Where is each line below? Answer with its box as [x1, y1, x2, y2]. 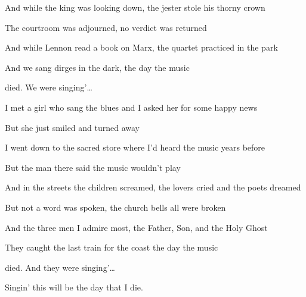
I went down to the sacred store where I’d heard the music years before [5, 141, 265, 154]
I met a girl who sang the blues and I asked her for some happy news [5, 101, 258, 113]
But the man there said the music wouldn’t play [5, 161, 181, 173]
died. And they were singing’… [5, 261, 115, 273]
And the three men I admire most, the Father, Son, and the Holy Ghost [5, 221, 268, 233]
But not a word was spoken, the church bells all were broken [5, 201, 226, 213]
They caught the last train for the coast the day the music [5, 241, 218, 254]
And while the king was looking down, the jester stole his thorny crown [5, 1, 265, 13]
